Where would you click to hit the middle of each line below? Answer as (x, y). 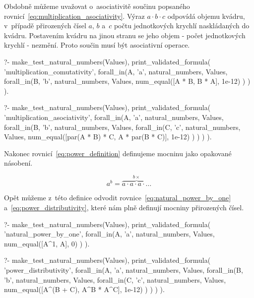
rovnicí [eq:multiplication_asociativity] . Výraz (74, 16)
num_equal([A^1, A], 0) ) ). (47, 243)
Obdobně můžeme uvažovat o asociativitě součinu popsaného (97, 6)
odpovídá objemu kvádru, (206, 16)
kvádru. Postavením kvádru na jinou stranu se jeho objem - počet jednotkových (125, 35)
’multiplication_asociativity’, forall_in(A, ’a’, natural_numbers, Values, (114, 117)
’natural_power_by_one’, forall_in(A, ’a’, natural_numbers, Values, (109, 234)
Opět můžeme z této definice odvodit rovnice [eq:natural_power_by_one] (118, 198)
